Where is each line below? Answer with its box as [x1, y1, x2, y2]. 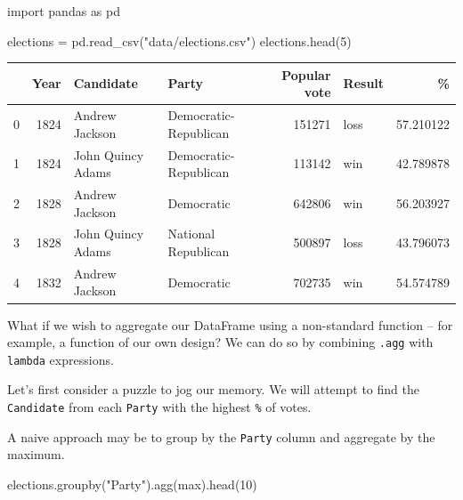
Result [343, 74, 385, 93]
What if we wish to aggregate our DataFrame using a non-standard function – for [7, 315, 453, 334]
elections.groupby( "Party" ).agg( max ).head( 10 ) [7, 474, 257, 493]
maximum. [7, 445, 65, 464]
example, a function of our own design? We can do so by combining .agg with [7, 333, 434, 351]
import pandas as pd [7, 2, 121, 20]
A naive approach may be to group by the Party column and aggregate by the [7, 427, 435, 446]
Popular [281, 65, 331, 84]
